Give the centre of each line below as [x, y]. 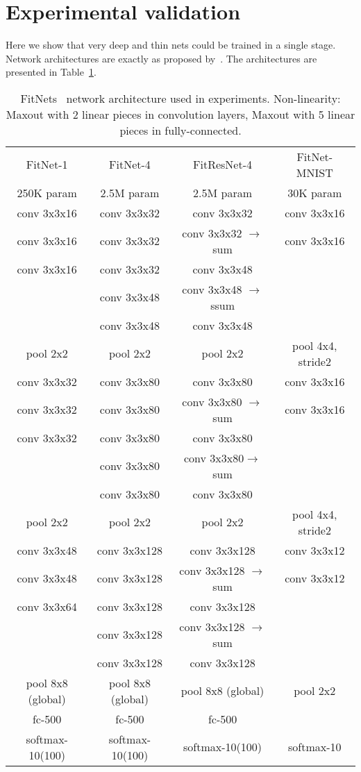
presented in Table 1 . [51, 72]
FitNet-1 [47, 165]
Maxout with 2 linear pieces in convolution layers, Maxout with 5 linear [180, 114]
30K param [315, 192]
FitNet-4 [130, 165]
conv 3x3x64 [47, 606]
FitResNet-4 [223, 165]
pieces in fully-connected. [180, 130]
